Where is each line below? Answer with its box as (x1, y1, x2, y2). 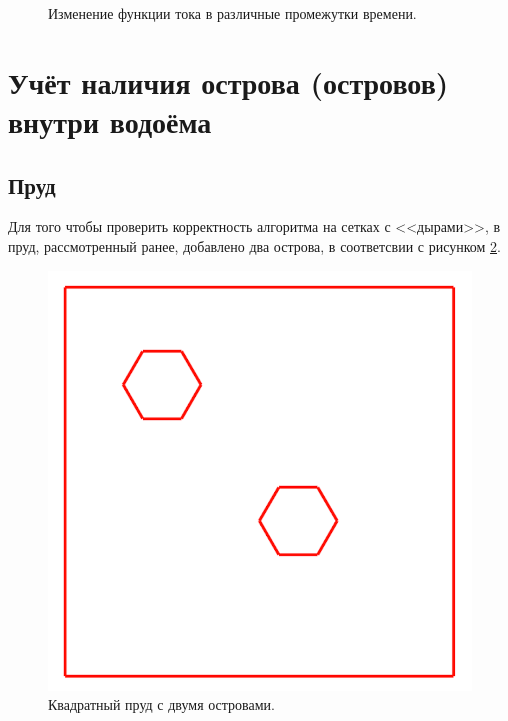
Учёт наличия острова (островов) (8, 61, 449, 102)
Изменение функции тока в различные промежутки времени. (48, 3, 417, 23)
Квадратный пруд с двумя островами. (48, 694, 275, 715)
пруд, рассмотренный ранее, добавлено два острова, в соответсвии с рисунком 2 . (8, 235, 501, 256)
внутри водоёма (8, 100, 212, 141)
